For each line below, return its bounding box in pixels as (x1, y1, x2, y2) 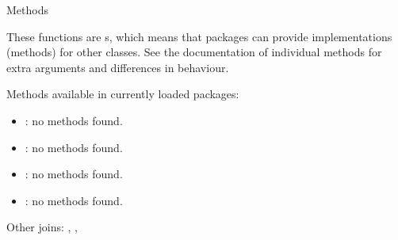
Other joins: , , (6, 219, 78, 235)
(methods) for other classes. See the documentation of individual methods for (6, 44, 382, 60)
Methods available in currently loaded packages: (6, 86, 239, 102)
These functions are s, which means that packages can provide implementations (6, 28, 392, 44)
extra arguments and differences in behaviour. (6, 59, 229, 75)
